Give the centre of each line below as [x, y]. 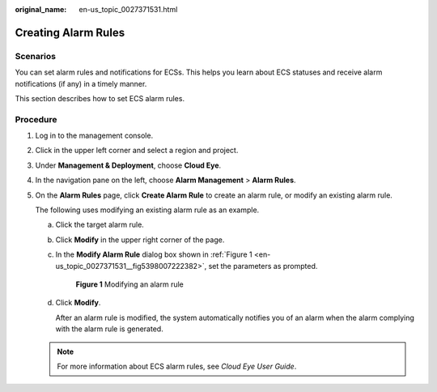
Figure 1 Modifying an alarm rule [129, 284]
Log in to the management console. [94, 136]
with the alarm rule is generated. [109, 329]
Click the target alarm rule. [100, 225]
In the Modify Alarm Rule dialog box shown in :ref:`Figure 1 [154, 254]
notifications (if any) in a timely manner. [81, 83]
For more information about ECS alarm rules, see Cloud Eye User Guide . [177, 366]
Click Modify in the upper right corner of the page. [140, 240]
